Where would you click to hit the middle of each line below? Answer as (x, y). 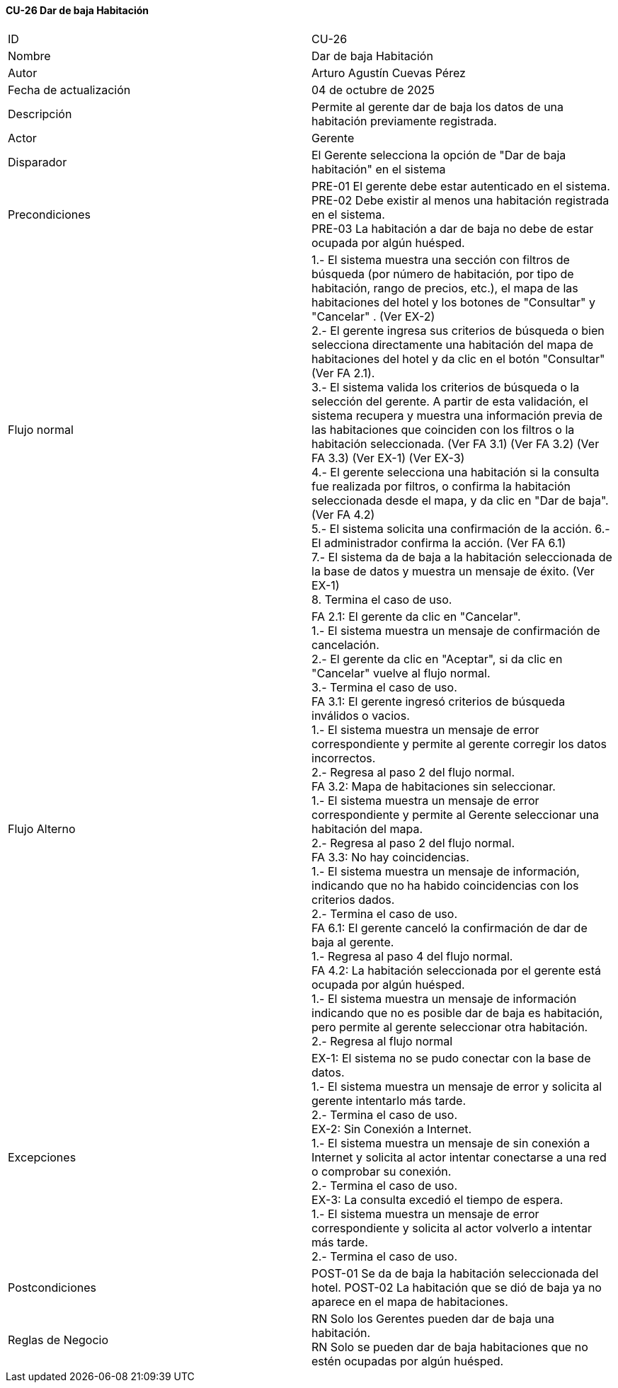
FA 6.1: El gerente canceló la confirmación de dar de (450, 928)
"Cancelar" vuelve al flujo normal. (401, 673)
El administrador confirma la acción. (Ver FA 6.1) (439, 543)
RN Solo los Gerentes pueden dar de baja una (433, 1318)
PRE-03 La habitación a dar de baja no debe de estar (453, 228)
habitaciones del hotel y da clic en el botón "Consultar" (458, 359)
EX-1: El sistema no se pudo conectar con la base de (451, 1058)
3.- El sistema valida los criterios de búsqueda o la (446, 387)
